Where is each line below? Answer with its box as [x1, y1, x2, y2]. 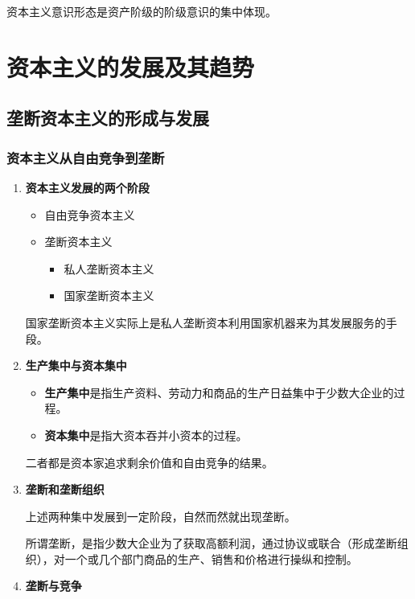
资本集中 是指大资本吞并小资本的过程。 [44, 426, 248, 443]
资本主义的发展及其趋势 [6, 50, 255, 83]
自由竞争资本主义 [44, 206, 135, 223]
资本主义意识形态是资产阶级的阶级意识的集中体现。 [6, 3, 277, 19]
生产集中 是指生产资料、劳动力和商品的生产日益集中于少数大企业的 [44, 384, 394, 400]
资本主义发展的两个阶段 [25, 178, 150, 195]
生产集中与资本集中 [25, 357, 127, 374]
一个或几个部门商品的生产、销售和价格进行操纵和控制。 [64, 550, 358, 567]
